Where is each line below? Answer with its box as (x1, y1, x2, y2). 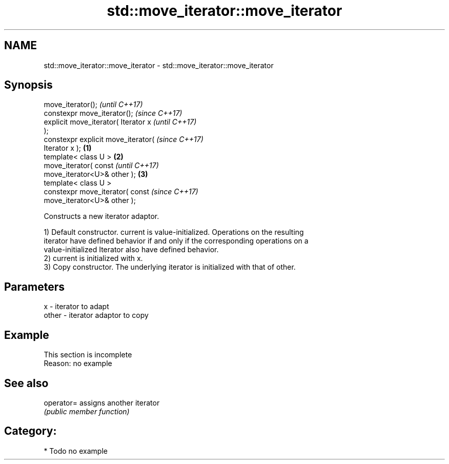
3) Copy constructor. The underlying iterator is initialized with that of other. (44, 263, 296, 272)
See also (4, 376, 49, 390)
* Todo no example (44, 446, 108, 455)
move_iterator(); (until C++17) (44, 100, 143, 109)
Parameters (4, 280, 65, 293)
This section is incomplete (44, 350, 132, 359)
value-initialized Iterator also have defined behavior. (44, 245, 219, 254)
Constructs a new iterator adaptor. (44, 212, 159, 221)
